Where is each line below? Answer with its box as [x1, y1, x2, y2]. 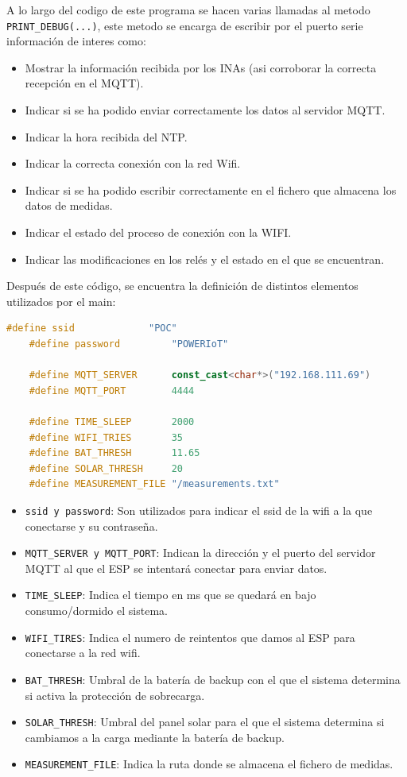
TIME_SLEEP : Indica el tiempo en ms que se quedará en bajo [25, 586, 316, 603]
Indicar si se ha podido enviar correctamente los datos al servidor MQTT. [25, 102, 386, 118]
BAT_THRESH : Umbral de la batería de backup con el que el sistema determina [25, 671, 401, 687]
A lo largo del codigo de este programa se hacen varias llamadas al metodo [6, 2, 370, 17]
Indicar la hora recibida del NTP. [25, 128, 188, 145]
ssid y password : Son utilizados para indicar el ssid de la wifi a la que [25, 501, 373, 518]
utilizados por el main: [6, 292, 116, 309]
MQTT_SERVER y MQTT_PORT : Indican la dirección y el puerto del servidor [25, 544, 376, 561]
